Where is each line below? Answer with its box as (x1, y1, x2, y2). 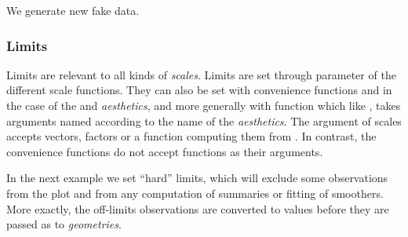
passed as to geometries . (6, 216, 122, 232)
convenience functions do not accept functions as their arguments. (6, 143, 323, 159)
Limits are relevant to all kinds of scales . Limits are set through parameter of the (6, 66, 396, 82)
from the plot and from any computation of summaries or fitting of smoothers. (6, 184, 384, 201)
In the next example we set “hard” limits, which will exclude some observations (6, 170, 388, 186)
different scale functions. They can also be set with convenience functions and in (6, 82, 392, 98)
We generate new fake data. (6, 2, 140, 18)
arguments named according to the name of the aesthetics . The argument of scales (6, 112, 402, 129)
